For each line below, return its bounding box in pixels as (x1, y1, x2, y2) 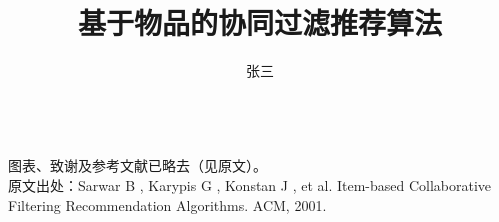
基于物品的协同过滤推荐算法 (77, 2, 442, 43)
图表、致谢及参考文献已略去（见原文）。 (8, 155, 267, 176)
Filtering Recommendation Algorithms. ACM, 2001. (8, 194, 327, 215)
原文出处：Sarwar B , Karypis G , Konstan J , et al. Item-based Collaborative (8, 174, 492, 195)
